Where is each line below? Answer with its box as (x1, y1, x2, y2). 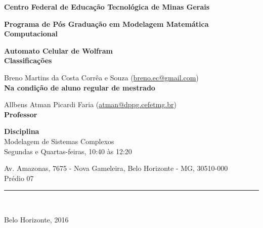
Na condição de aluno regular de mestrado (4, 82, 155, 93)
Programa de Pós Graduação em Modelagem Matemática (4, 18, 209, 29)
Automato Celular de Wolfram (4, 45, 113, 56)
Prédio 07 (4, 172, 34, 183)
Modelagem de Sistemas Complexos (4, 135, 114, 146)
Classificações (4, 55, 52, 66)
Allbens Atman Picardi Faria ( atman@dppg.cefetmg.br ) (4, 99, 177, 110)
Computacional (4, 28, 58, 39)
